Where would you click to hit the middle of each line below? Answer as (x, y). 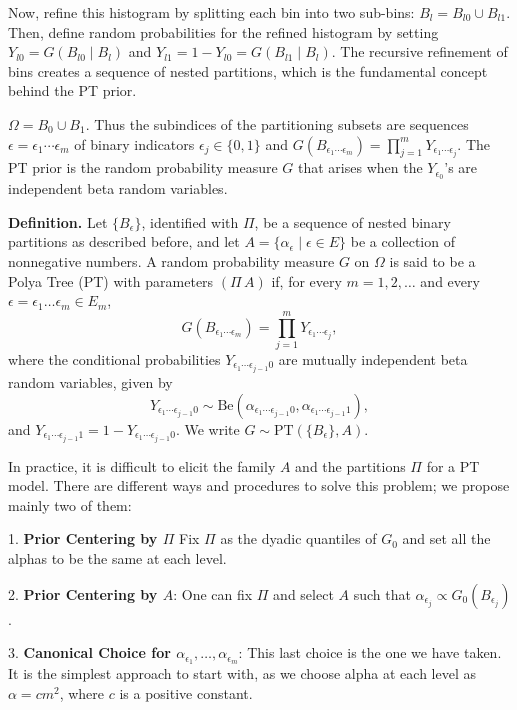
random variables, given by (90, 382)
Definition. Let (58, 221)
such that (382, 593)
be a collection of (402, 241)
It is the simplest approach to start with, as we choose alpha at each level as (242, 673)
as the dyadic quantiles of (298, 538)
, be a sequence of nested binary (352, 221)
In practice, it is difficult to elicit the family (142, 465)
